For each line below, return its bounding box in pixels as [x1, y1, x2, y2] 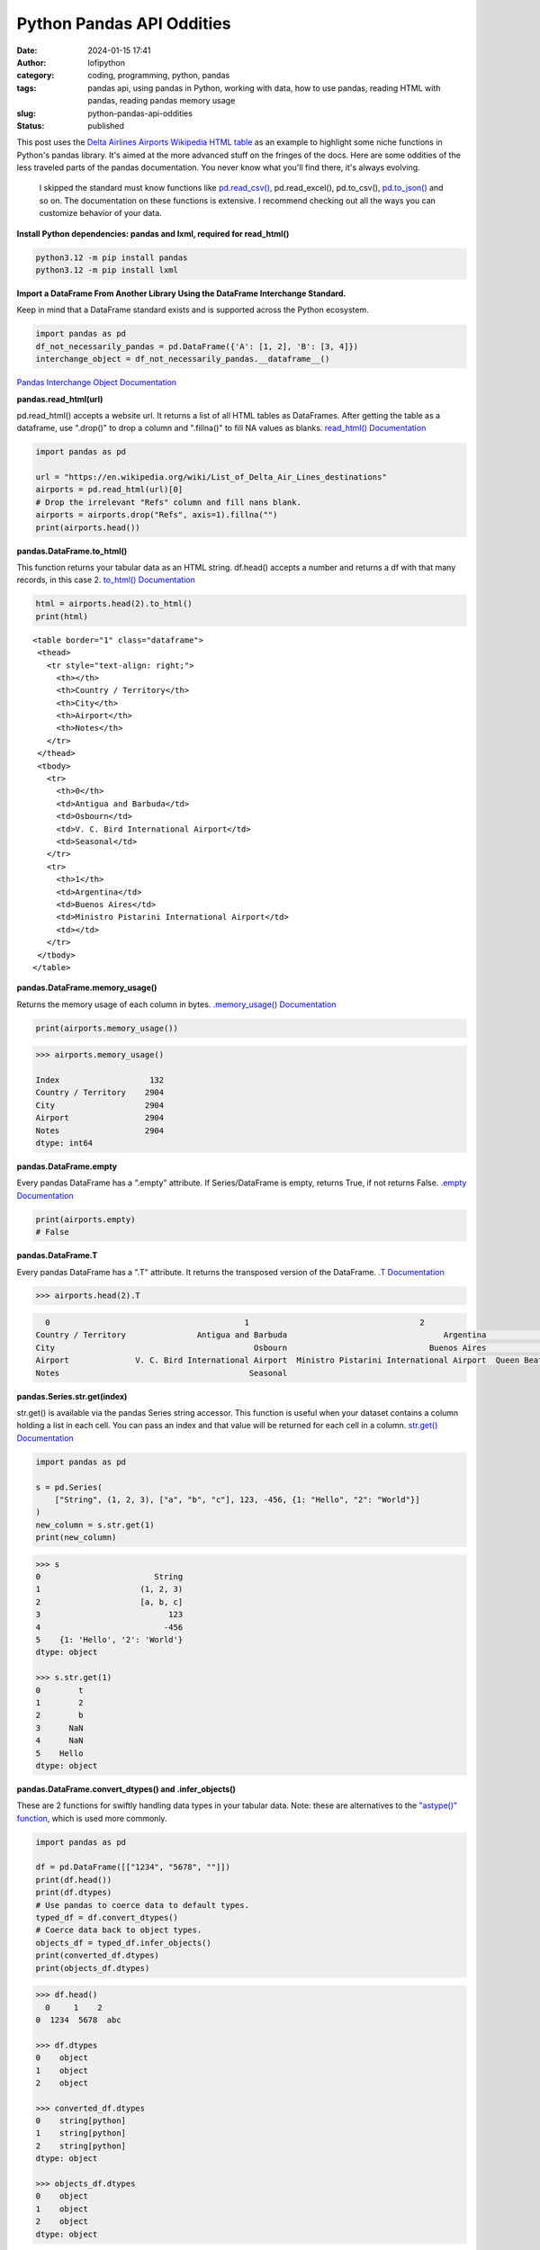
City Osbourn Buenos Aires [35, 1342, 487, 1353]
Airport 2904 [35, 1112, 165, 1123]
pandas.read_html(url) [16, 393, 103, 404]
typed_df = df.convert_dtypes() [35, 1912, 179, 1923]
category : [16, 70, 55, 81]
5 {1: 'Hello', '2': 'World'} [35, 1634, 184, 1645]
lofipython [87, 57, 126, 67]
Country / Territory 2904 [35, 1087, 165, 1098]
